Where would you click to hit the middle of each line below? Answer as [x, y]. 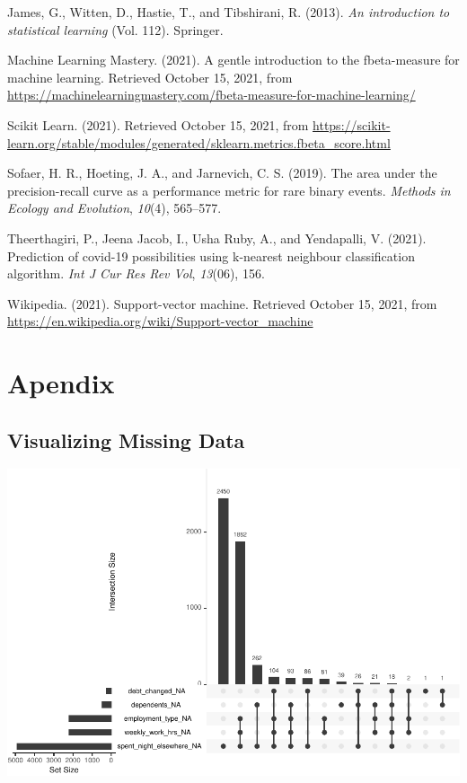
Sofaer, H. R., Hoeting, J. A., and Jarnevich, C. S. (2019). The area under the [222, 173]
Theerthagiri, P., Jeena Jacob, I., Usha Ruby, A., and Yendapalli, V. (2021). [217, 238]
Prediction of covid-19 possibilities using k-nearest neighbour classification [211, 255]
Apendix [61, 383]
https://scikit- [352, 124]
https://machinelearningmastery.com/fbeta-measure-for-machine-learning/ [211, 95]
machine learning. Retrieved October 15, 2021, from [150, 77]
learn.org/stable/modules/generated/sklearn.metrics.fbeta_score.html [199, 142]
